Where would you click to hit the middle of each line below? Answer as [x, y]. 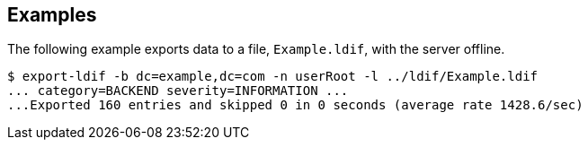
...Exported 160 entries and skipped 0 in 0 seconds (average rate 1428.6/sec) [295, 105]
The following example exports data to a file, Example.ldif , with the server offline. [256, 49]
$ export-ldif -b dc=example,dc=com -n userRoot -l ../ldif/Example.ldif [273, 77]
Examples [52, 15]
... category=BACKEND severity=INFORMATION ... [178, 91]
